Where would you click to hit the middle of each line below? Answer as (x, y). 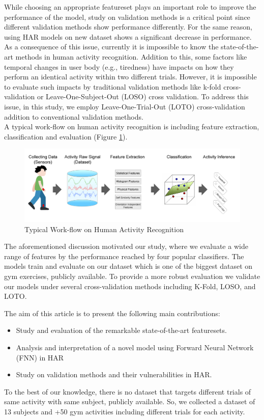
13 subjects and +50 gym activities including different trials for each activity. (125, 411)
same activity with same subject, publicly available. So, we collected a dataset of (130, 401)
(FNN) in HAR (40, 357)
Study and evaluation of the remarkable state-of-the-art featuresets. (121, 330)
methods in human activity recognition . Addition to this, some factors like (131, 56)
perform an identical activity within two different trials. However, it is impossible (130, 77)
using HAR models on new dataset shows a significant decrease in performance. (128, 36)
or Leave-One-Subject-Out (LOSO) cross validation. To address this (143, 96)
